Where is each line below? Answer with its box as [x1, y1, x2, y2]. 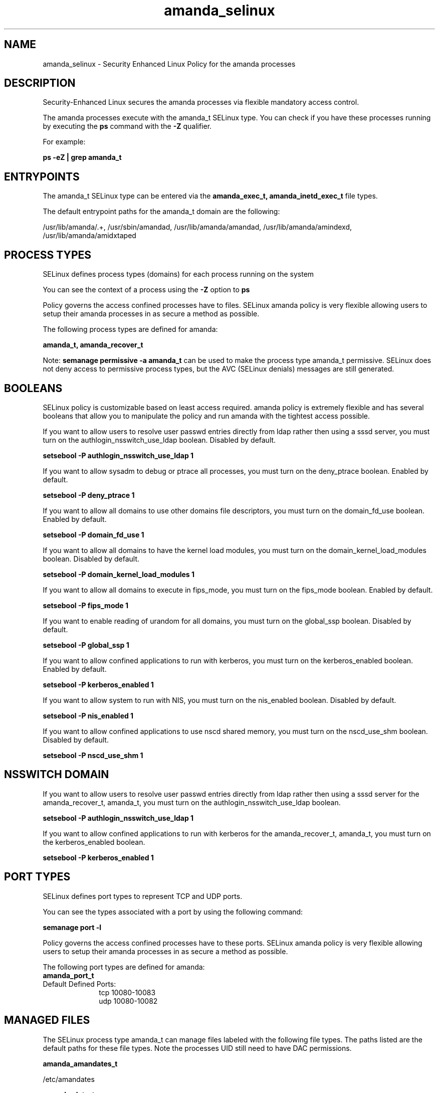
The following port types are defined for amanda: [43, 962, 205, 971]
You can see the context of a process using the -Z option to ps [43, 285, 250, 294]
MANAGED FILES [4, 1014, 90, 1027]
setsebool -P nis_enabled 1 [43, 711, 134, 720]
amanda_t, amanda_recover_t [43, 340, 143, 349]
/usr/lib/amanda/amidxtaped [43, 231, 136, 240]
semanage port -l [43, 923, 101, 932]
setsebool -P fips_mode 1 [43, 601, 128, 610]
